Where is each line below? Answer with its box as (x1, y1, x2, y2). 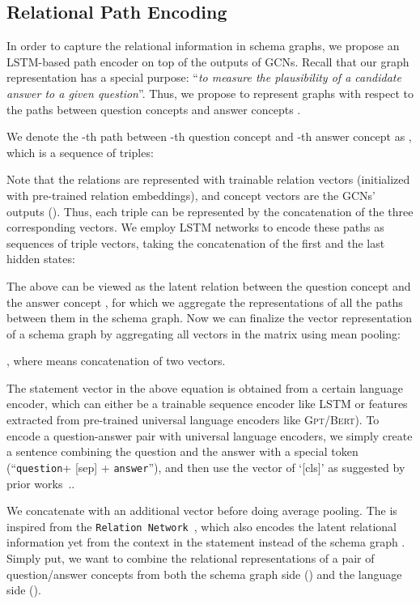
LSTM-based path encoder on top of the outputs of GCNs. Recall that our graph (6, 53, 409, 70)
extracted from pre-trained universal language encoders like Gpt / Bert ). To (6, 411, 380, 428)
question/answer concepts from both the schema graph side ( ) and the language (6, 565, 402, 582)
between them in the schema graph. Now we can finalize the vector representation (6, 309, 413, 326)
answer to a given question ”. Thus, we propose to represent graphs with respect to (6, 84, 414, 101)
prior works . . (6, 474, 75, 491)
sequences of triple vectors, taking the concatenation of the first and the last (6, 234, 385, 251)
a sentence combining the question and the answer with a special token (6, 443, 358, 460)
